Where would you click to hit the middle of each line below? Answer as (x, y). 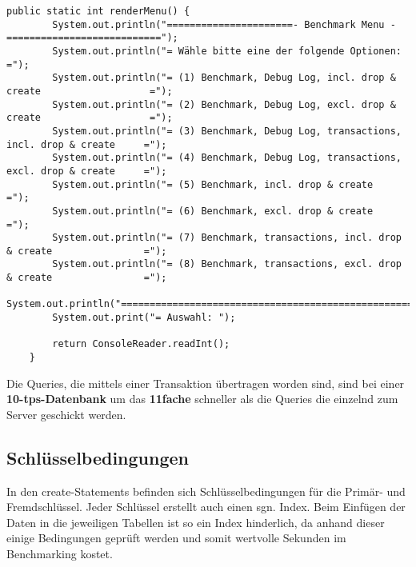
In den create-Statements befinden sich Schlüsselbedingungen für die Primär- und (206, 491)
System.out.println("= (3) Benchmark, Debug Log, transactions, (227, 131)
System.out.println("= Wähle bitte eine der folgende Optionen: (227, 51)
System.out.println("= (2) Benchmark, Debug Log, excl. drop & (224, 104)
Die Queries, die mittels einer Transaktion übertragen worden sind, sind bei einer (206, 383)
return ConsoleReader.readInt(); (141, 344)
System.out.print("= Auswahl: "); (144, 318)
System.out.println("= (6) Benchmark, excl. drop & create (213, 211)
